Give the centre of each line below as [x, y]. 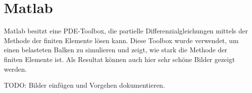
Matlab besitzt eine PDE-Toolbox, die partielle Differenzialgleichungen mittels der [126, 31]
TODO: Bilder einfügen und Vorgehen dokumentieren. [85, 85]
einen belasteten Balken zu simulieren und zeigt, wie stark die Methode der [116, 50]
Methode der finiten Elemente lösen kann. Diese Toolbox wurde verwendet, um [121, 40]
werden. [16, 69]
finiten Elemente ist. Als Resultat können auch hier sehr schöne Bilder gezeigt [119, 59]
